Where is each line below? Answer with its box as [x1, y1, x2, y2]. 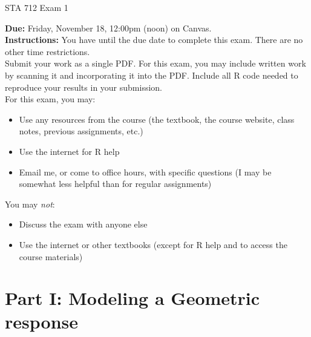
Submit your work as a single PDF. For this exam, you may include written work [5, 57, 306, 70]
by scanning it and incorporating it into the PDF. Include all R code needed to [5, 68, 298, 81]
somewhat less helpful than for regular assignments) [19, 177, 212, 190]
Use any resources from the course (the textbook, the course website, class [19, 113, 295, 125]
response [5, 309, 78, 334]
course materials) [19, 250, 83, 263]
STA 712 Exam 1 [5, 1, 68, 13]
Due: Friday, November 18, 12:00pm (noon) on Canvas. [5, 21, 212, 34]
